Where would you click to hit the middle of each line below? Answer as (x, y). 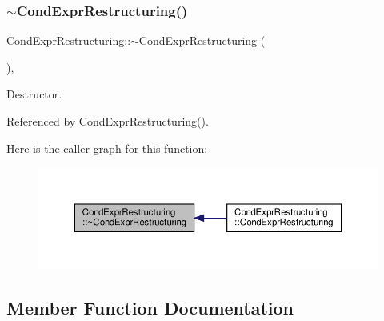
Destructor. (34, 94)
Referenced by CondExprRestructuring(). (108, 121)
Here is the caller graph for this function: (107, 148)
